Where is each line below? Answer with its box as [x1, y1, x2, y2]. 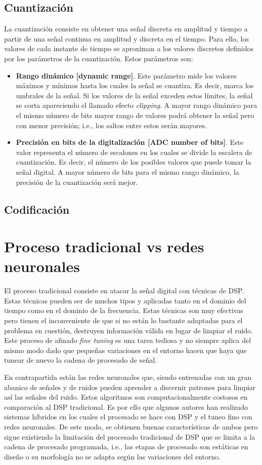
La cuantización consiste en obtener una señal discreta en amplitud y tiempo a [4, 23, 248, 34]
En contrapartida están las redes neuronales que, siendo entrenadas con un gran [4, 371, 251, 382]
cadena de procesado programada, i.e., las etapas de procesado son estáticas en [4, 441, 248, 452]
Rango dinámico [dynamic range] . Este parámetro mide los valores [16, 70, 237, 81]
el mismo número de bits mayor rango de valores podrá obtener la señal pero [16, 109, 254, 120]
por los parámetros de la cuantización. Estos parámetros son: [4, 53, 193, 63]
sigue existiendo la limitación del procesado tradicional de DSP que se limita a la [4, 431, 255, 442]
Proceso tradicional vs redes [4, 236, 204, 257]
